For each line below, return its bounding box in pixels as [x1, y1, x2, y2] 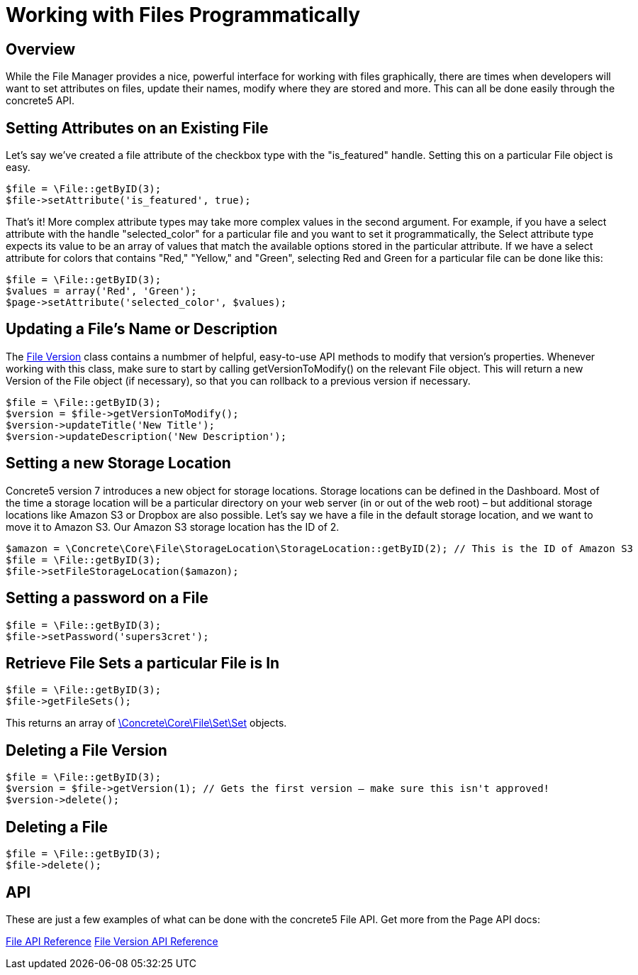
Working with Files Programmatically [6, 3, 361, 27]
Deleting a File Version [6, 741, 167, 759]
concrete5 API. [6, 94, 75, 107]
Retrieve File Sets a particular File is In [6, 654, 280, 672]
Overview [6, 40, 76, 58]
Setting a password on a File [6, 589, 208, 607]
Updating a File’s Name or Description [6, 320, 278, 338]
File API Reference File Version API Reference [6, 935, 218, 947]
